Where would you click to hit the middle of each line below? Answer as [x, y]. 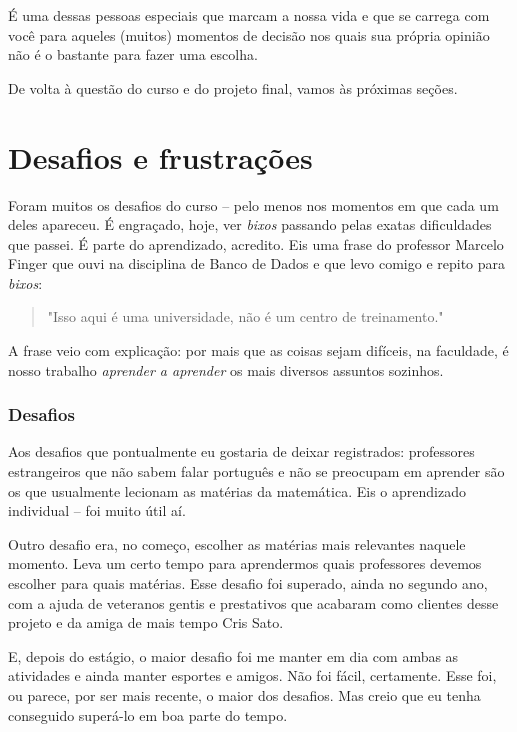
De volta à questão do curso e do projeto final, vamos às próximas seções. [233, 87]
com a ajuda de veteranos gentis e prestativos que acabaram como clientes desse [253, 602]
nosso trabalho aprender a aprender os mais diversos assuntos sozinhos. [226, 369]
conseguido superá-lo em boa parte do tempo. [148, 714]
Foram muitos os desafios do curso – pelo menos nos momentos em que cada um [253, 204]
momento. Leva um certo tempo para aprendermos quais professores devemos [245, 563]
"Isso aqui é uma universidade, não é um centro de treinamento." [245, 316]
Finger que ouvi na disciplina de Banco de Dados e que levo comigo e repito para [257, 263]
